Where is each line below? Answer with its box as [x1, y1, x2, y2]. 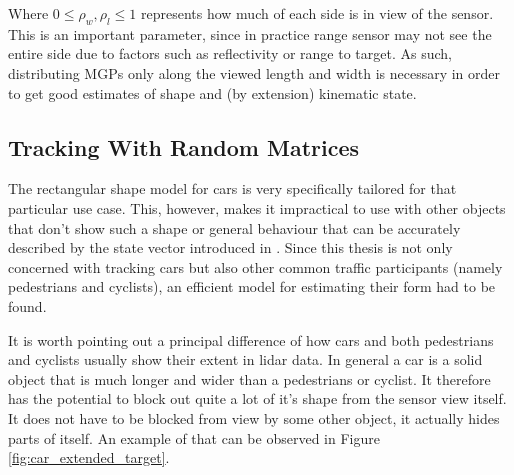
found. [8, 295, 47, 316]
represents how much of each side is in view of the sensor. [140, 3, 494, 23]
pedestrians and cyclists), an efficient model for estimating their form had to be [8, 276, 496, 297]
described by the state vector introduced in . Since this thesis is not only [8, 237, 453, 258]
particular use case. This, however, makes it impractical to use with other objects [8, 197, 506, 218]
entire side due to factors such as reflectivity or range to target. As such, [8, 43, 452, 64]
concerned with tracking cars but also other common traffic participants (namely [8, 256, 503, 277]
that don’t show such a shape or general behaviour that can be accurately [8, 217, 461, 238]
